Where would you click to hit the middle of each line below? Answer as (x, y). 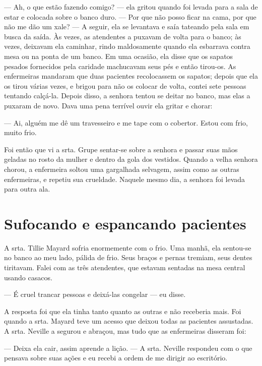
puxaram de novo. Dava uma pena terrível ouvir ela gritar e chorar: (108, 105)
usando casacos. (28, 277)
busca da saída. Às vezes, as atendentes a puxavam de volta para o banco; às (123, 36)
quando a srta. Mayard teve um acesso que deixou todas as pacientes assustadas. (129, 321)
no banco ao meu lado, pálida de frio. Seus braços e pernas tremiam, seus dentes (128, 257)
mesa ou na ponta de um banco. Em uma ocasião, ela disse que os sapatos (119, 56)
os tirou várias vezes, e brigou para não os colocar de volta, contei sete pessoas (125, 85)
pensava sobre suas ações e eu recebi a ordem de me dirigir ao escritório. (116, 358)
